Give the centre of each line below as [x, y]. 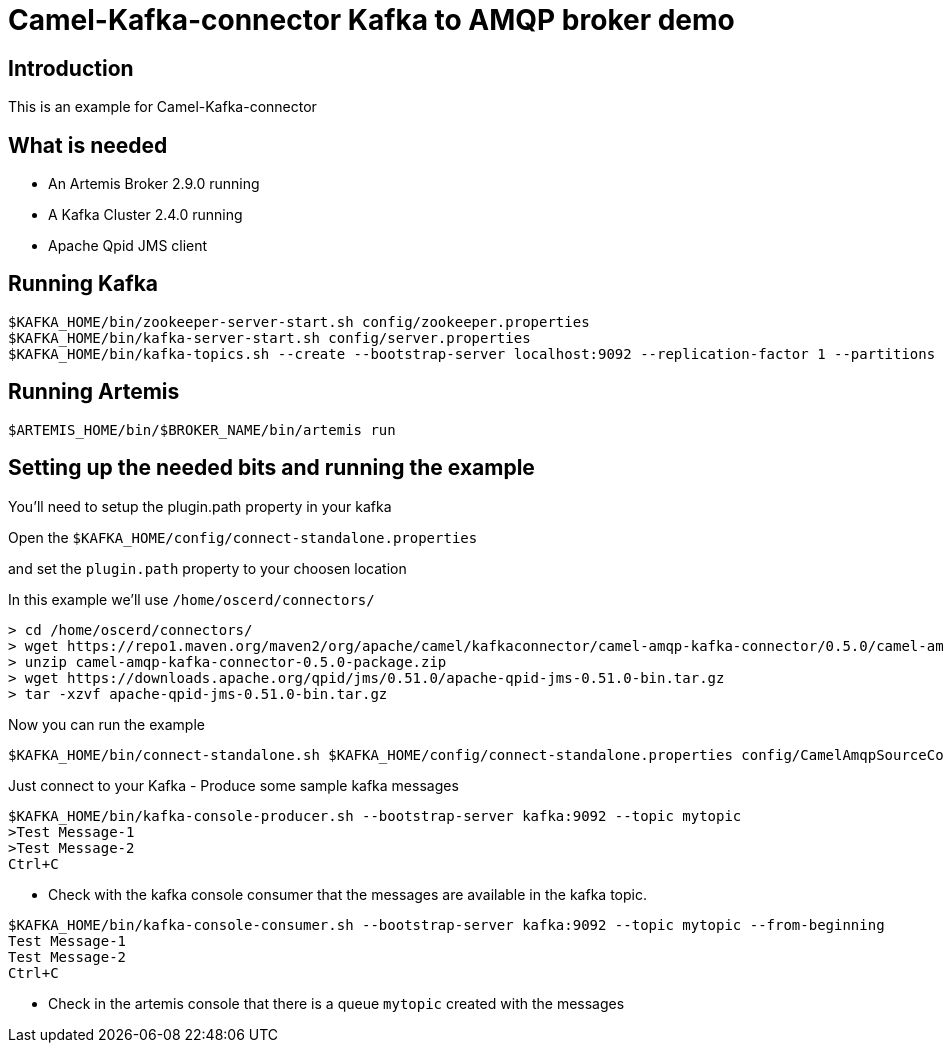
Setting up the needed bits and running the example [271, 468]
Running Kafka [83, 284]
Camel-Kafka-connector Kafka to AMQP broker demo [371, 20]
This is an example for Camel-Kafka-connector [162, 107]
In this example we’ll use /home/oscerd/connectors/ [191, 599]
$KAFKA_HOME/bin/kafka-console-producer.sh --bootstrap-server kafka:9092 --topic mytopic [375, 815]
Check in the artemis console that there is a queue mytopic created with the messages [336, 1003]
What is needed [88, 145]
